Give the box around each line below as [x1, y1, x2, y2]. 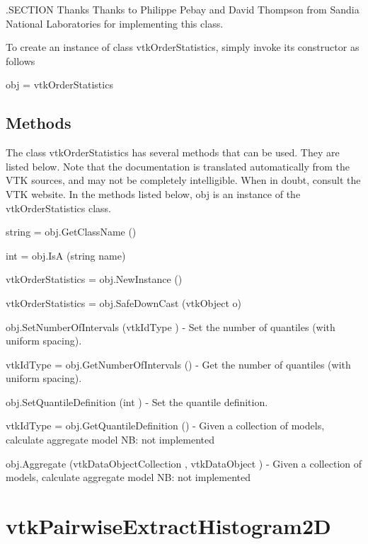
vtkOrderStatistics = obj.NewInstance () [6, 272, 183, 287]
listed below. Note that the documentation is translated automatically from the [6, 158, 350, 173]
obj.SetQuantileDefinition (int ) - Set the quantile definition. [6, 394, 268, 409]
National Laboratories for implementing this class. [6, 16, 224, 30]
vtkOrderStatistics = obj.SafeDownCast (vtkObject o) [6, 295, 242, 310]
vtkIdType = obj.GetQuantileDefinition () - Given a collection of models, [6, 418, 325, 433]
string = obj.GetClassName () [6, 224, 137, 239]
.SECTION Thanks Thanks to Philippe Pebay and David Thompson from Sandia [6, 2, 360, 16]
